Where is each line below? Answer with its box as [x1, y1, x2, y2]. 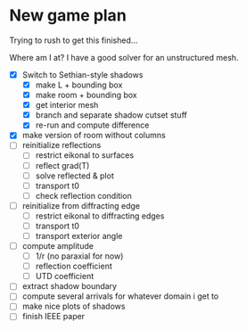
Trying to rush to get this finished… [9, 35, 138, 45]
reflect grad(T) [35, 160, 90, 170]
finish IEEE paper [21, 311, 86, 322]
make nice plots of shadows [21, 301, 126, 312]
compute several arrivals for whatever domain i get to [21, 291, 219, 301]
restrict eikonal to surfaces [35, 150, 135, 161]
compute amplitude [21, 241, 94, 251]
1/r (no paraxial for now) [35, 251, 124, 261]
